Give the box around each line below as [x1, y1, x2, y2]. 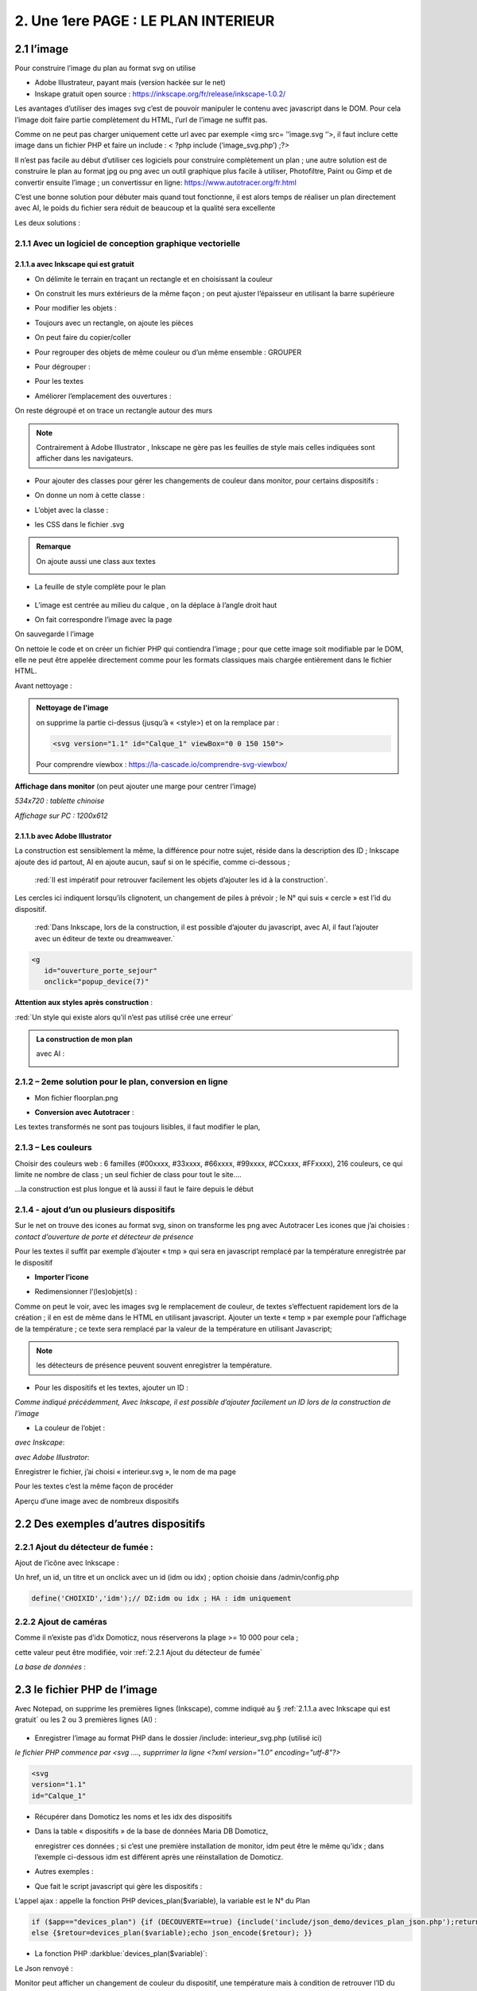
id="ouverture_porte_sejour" [44, 966, 158, 975]
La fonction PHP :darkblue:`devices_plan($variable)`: [34, 1949, 207, 1958]
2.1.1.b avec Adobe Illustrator [14, 831, 112, 840]
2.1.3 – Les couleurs [14, 1142, 92, 1153]
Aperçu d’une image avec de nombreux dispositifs [14, 1496, 180, 1505]
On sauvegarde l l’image [14, 629, 95, 639]
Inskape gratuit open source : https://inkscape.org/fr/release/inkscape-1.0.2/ [34, 88, 286, 99]
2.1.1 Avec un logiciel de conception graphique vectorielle [14, 237, 241, 248]
